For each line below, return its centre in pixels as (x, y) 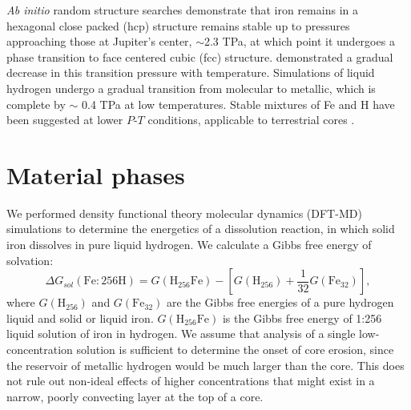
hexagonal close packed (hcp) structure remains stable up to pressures (178, 25)
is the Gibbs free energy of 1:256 (302, 318)
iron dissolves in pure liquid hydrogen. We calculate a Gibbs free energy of (189, 245)
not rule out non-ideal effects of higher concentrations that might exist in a (191, 381)
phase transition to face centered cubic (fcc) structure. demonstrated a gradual (200, 56)
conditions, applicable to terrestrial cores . (251, 120)
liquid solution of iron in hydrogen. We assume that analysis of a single (181, 334)
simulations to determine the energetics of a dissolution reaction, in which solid (201, 229)
